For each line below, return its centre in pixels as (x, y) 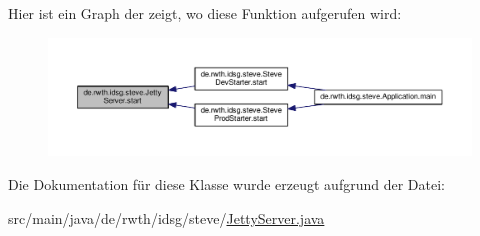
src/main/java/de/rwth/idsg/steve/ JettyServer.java (166, 217)
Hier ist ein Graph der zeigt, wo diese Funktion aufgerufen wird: (205, 13)
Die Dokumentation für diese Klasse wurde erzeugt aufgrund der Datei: (226, 184)
